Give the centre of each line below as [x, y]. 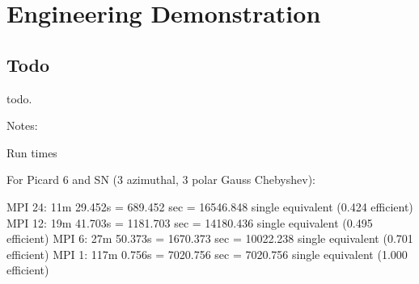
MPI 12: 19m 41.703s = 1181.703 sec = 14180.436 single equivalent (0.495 [190, 222]
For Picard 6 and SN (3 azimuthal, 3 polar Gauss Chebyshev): [161, 180]
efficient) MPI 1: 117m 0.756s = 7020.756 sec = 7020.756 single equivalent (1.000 [207, 254]
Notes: [22, 125]
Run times [32, 152]
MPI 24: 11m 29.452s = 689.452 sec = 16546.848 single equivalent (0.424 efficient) [210, 206]
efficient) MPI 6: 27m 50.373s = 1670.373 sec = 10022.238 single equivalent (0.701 [210, 238]
